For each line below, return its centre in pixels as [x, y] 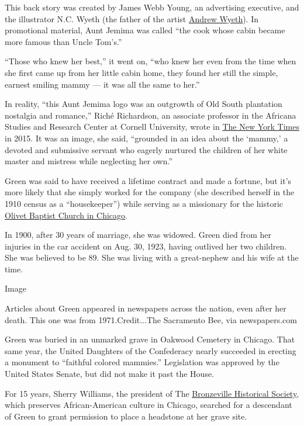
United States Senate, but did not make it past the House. [110, 374]
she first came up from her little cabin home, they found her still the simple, [141, 72]
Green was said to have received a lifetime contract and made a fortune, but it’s [148, 180]
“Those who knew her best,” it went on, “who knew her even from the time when [151, 61]
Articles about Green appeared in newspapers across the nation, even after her [146, 308]
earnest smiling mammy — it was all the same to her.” [102, 84]
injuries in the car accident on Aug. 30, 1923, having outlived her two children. [146, 246]
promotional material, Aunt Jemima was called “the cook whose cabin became [145, 30]
